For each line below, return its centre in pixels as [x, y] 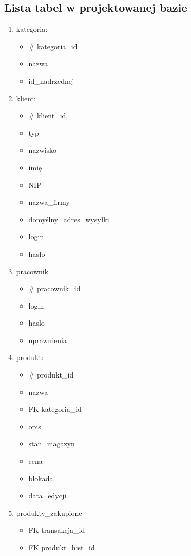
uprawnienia [47, 340]
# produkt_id [51, 375]
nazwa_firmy [49, 202]
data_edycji [47, 496]
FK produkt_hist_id [62, 548]
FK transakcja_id [57, 530]
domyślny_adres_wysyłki [69, 219]
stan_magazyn [52, 444]
